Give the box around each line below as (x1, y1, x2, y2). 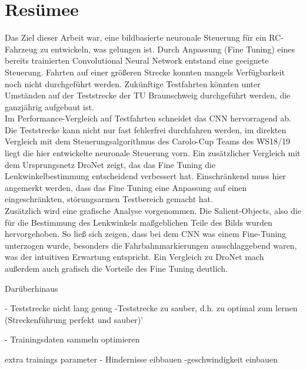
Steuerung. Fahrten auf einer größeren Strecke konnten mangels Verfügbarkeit (5, 65, 285, 78)
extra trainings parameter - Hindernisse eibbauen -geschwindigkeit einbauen (5, 352, 278, 365)
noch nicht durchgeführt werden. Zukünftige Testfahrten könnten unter (5, 77, 261, 90)
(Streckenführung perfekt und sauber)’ (5, 313, 144, 325)
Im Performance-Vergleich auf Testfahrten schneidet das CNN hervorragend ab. (5, 112, 291, 124)
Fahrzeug (5, 42, 38, 55)
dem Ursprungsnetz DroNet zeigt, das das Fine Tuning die (5, 158, 216, 170)
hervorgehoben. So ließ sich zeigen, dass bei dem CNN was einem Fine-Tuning (5, 228, 287, 240)
